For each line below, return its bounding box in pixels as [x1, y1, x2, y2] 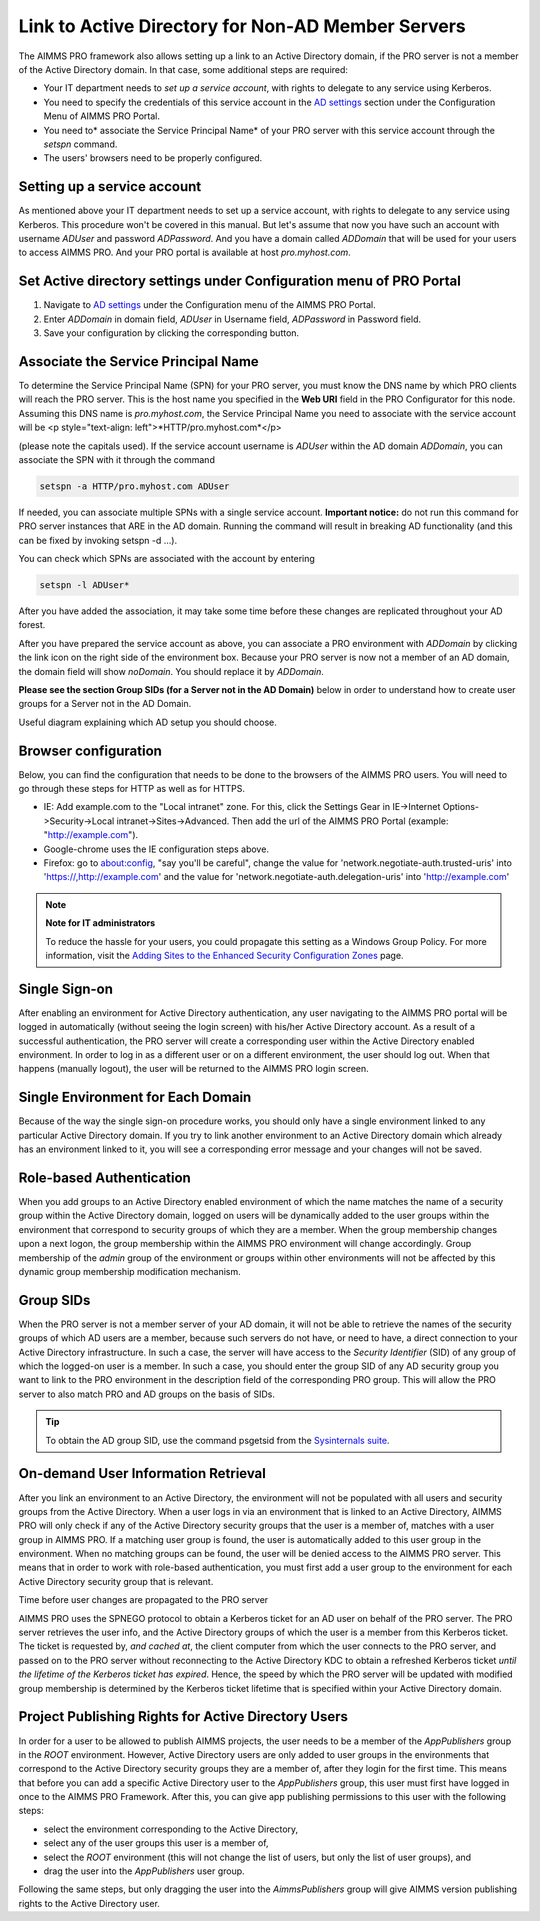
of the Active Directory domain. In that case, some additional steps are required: [18, 63, 349, 75]
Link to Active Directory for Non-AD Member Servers [18, 15, 467, 37]
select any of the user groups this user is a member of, [43, 1837, 269, 1849]
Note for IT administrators [45, 917, 156, 929]
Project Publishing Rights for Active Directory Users [18, 1708, 349, 1725]
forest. [18, 619, 46, 631]
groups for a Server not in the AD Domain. [18, 698, 192, 710]
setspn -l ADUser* [39, 580, 130, 591]
